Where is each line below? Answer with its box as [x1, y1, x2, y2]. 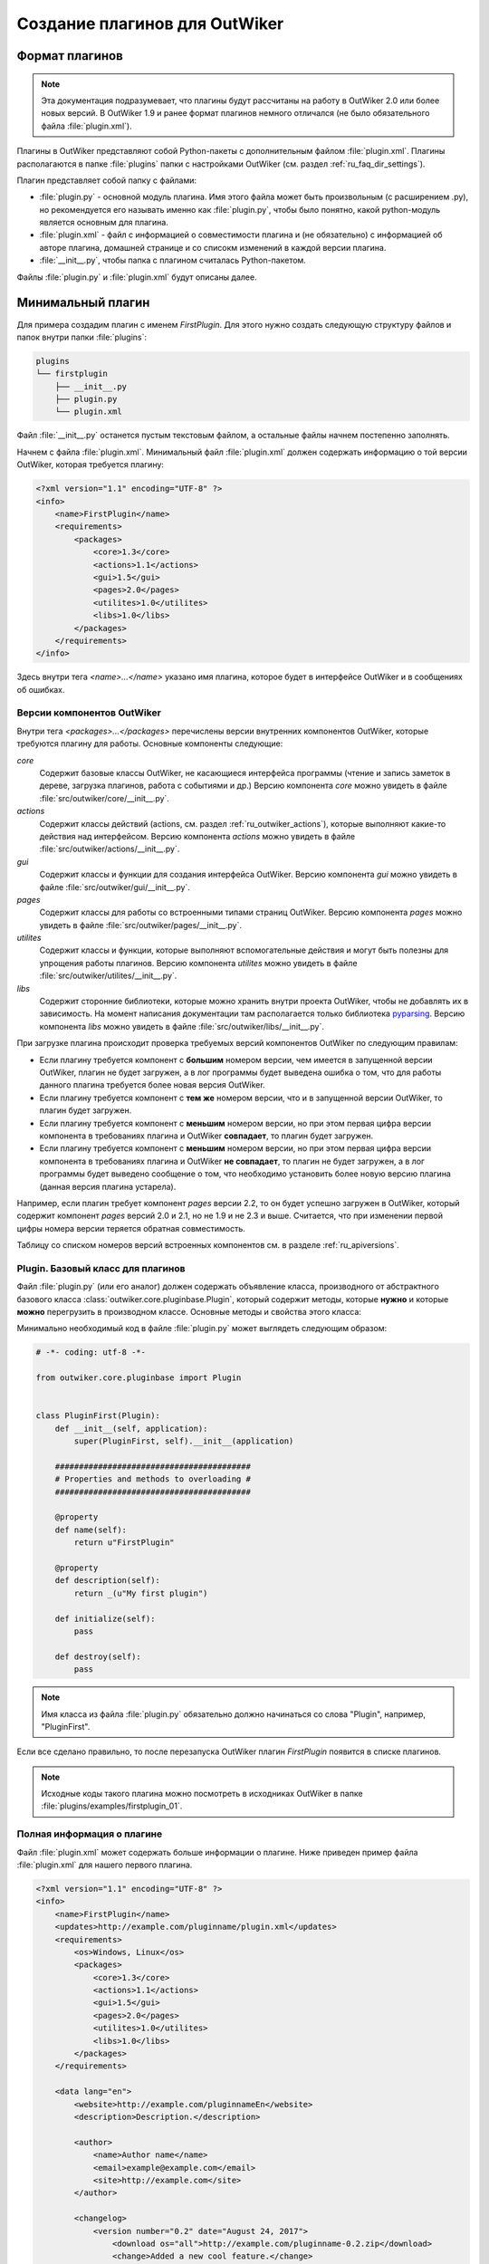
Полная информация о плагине [16, 1828, 163, 1840]
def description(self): [54, 1576, 160, 1586]
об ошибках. [16, 684, 65, 695]
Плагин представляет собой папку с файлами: [16, 175, 197, 186]
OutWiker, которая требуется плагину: [16, 459, 165, 470]
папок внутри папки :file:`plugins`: [16, 331, 148, 342]
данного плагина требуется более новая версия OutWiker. [39, 1079, 266, 1090]
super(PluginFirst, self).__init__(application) [73, 1436, 294, 1446]
